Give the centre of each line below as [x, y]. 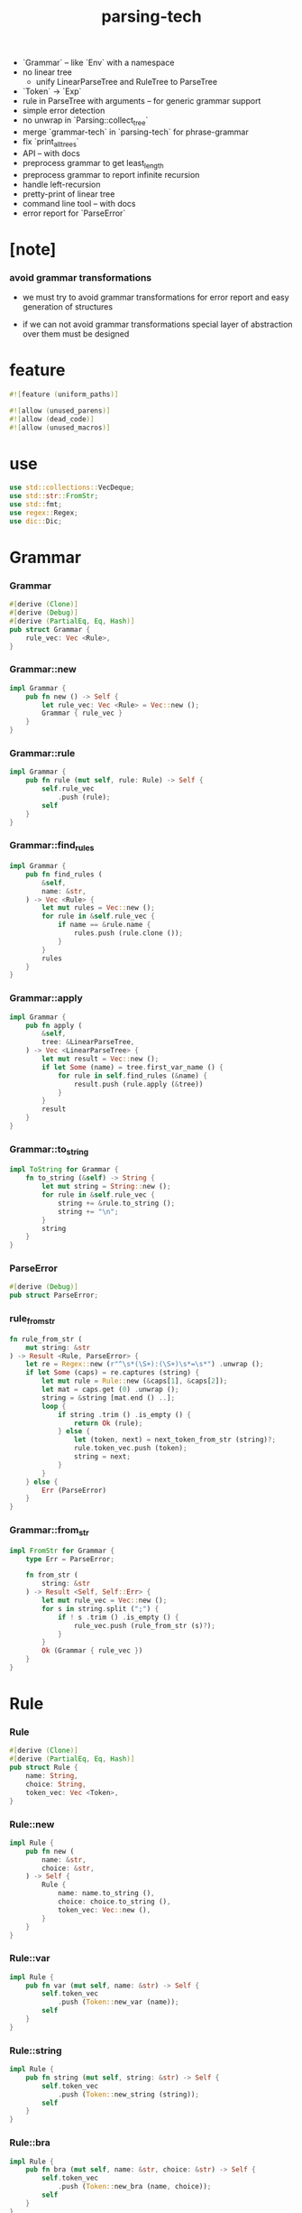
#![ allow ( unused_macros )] [60, 427]
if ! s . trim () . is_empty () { [118, 1617]
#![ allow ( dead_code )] [52, 419]
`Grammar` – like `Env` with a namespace [98, 63]
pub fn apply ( [54, 1025]
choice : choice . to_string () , [114, 1902]
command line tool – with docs [79, 203]
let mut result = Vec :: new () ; [101, 1059]
